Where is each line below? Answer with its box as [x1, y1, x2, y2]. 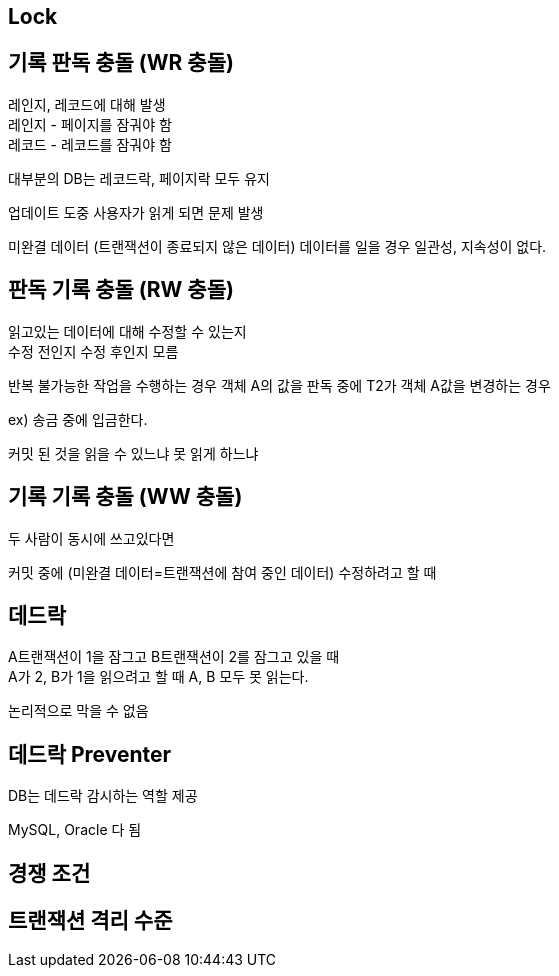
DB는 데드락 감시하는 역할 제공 [8, 787, 198, 805]
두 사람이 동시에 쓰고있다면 [8, 529, 175, 547]
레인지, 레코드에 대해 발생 [8, 95, 166, 113]
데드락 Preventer [8, 741, 172, 767]
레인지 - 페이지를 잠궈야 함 [8, 115, 172, 133]
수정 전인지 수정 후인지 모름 [8, 342, 179, 360]
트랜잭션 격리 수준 [8, 908, 173, 934]
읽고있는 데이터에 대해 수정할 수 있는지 [8, 322, 247, 340]
